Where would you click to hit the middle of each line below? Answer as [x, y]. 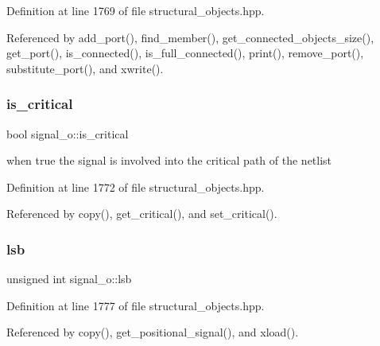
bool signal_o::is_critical [68, 133]
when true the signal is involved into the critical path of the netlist [169, 160]
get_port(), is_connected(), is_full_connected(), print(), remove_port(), [185, 53]
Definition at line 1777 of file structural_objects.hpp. [136, 305]
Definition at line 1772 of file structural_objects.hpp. [136, 187]
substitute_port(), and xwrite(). [85, 68]
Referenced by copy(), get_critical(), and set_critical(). [142, 214]
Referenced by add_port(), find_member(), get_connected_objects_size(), [190, 37]
